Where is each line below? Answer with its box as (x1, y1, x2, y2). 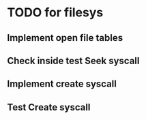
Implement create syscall (7, 78, 117, 90)
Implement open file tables (7, 32, 123, 44)
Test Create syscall (7, 101, 91, 113)
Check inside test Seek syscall (7, 55, 140, 66)
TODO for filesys (7, 5, 104, 20)
